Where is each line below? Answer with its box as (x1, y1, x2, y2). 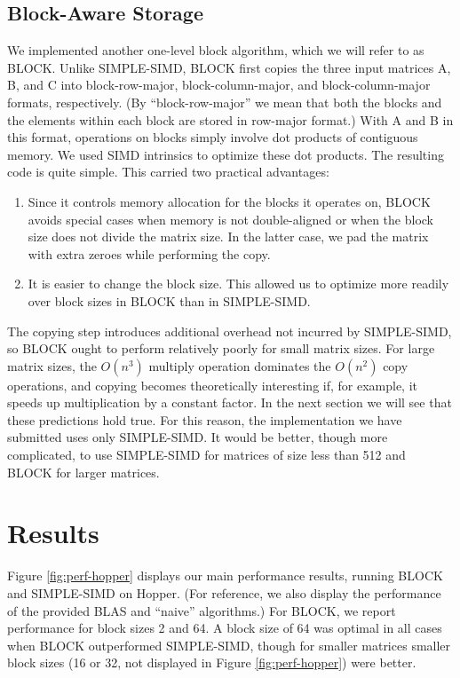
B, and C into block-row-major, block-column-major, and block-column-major (7, 75, 431, 94)
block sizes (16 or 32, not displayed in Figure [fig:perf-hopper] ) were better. (7, 653, 416, 672)
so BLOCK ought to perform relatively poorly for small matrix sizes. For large (7, 339, 435, 358)
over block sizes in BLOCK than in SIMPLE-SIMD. (28, 291, 311, 310)
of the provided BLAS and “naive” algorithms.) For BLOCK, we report (7, 601, 396, 619)
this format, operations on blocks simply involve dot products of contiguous (7, 128, 418, 146)
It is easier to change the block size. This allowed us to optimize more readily (28, 274, 449, 293)
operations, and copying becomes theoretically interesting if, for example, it (7, 375, 418, 394)
